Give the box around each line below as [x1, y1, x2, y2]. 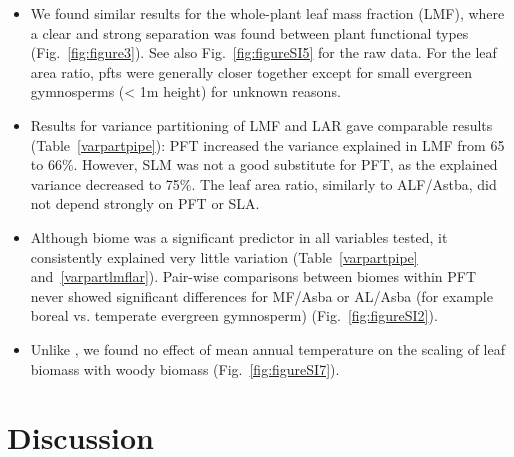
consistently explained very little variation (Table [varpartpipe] [30, 246, 418, 267]
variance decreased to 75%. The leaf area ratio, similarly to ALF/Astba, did [30, 173, 497, 194]
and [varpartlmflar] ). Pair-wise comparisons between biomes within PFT [30, 266, 477, 287]
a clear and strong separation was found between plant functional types [30, 22, 469, 43]
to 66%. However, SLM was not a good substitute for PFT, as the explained [30, 154, 498, 175]
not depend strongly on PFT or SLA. [30, 193, 260, 214]
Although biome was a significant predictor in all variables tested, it [30, 226, 448, 247]
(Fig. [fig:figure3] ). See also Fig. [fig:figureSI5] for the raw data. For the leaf [30, 42, 497, 63]
